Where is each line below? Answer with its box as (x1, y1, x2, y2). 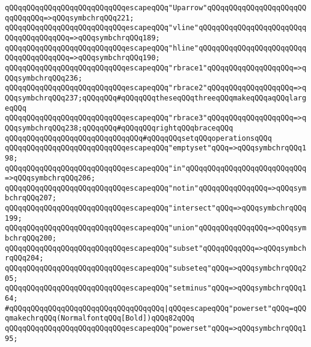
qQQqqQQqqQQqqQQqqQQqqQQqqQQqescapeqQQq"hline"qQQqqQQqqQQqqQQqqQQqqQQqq (5, 43, 307, 52)
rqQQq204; (5, 254, 44, 263)
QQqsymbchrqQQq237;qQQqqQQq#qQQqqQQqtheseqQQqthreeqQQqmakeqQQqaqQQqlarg (5, 93, 307, 102)
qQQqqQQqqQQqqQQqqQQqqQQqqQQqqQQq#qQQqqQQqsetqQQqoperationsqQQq (5, 134, 272, 143)
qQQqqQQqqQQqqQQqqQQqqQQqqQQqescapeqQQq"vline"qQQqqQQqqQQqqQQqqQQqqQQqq (5, 23, 307, 32)
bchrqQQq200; (5, 234, 57, 243)
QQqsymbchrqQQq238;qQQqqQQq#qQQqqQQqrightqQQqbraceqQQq (5, 123, 233, 132)
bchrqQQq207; (5, 194, 57, 203)
